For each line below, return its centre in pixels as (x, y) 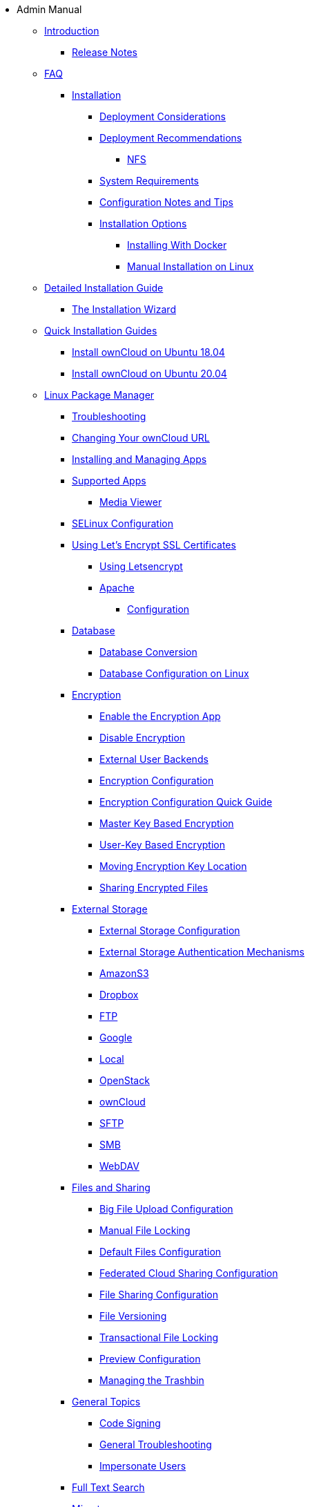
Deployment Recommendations (171, 138)
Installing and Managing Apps (139, 459)
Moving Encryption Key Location (173, 866)
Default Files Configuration (161, 1252)
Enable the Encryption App (160, 716)
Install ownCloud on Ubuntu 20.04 (149, 373)
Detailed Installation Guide (104, 288)
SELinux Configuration (123, 523)
